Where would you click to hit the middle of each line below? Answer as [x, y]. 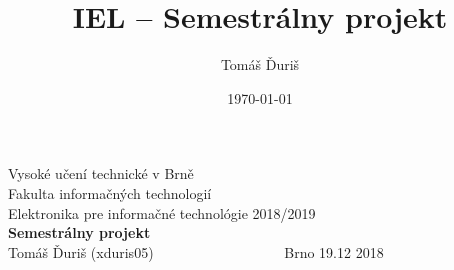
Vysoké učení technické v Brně [101, 173]
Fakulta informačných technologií [110, 192]
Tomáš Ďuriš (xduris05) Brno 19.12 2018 [196, 251]
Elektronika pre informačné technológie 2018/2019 [162, 212]
